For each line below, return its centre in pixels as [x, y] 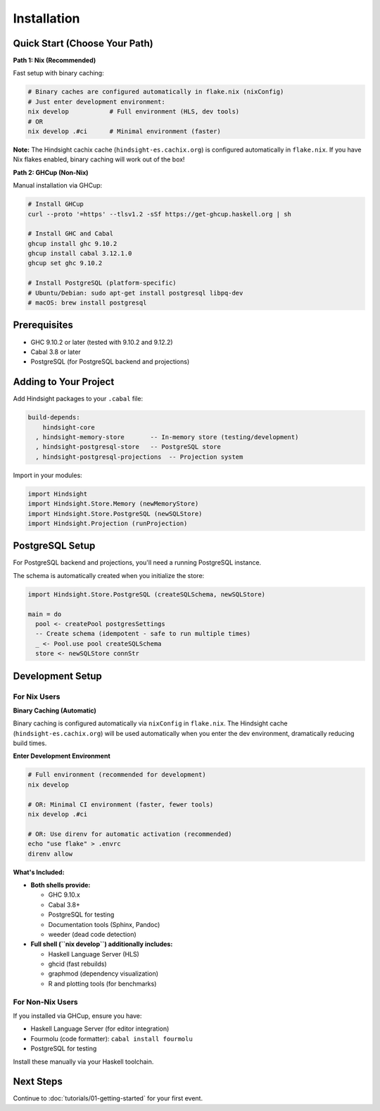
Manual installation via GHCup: [58, 185]
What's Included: [39, 872]
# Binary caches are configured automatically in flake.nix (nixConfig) [156, 92]
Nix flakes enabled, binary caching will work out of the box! [99, 159]
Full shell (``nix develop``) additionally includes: [102, 944]
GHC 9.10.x [64, 895]
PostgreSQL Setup [54, 546]
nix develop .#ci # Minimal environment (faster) [124, 131]
